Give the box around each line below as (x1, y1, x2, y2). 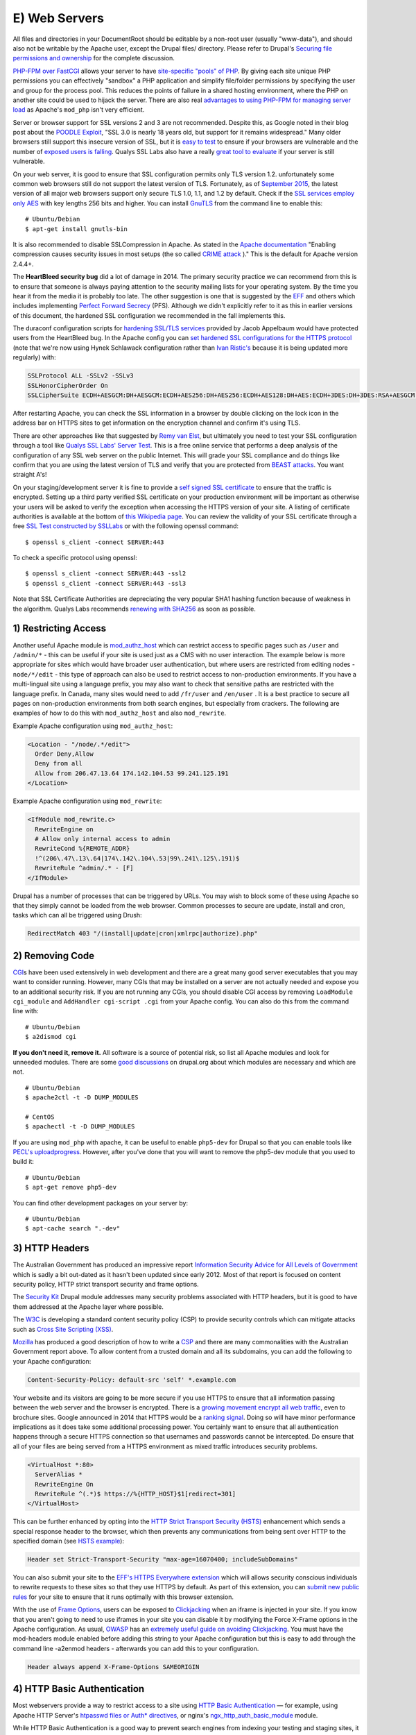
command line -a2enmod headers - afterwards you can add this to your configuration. (12, 1644, 259, 1652)
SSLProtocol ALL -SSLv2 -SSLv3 (27, 372, 135, 380)
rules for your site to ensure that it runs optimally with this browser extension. (12, 1593, 234, 1601)
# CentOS (25, 1112, 55, 1121)
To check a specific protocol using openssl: (12, 554, 138, 562)
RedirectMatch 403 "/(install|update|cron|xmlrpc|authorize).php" (27, 930, 258, 938)
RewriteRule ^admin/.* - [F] (35, 864, 135, 872)
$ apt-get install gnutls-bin (25, 225, 128, 232)
